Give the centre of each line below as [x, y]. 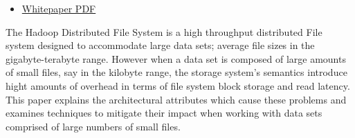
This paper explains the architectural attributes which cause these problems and [176, 99]
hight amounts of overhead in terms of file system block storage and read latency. [178, 85]
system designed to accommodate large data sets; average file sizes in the [160, 45]
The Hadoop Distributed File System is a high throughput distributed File [164, 31]
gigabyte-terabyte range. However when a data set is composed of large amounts [176, 58]
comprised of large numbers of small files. [93, 126]
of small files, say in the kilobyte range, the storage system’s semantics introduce [176, 72]
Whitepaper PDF [59, 8]
